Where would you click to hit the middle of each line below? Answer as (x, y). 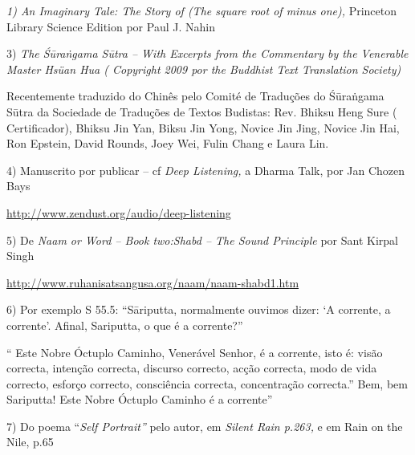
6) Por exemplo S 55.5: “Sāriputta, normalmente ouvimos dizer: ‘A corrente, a (199, 309)
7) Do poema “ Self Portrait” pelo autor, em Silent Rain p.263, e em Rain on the (205, 426)
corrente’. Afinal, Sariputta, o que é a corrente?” (125, 325)
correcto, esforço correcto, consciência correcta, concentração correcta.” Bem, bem (207, 383)
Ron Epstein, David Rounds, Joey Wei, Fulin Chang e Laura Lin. (168, 143)
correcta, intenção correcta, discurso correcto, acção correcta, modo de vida (192, 368)
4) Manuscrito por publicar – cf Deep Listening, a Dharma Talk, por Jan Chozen (206, 170)
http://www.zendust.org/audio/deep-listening (119, 212)
